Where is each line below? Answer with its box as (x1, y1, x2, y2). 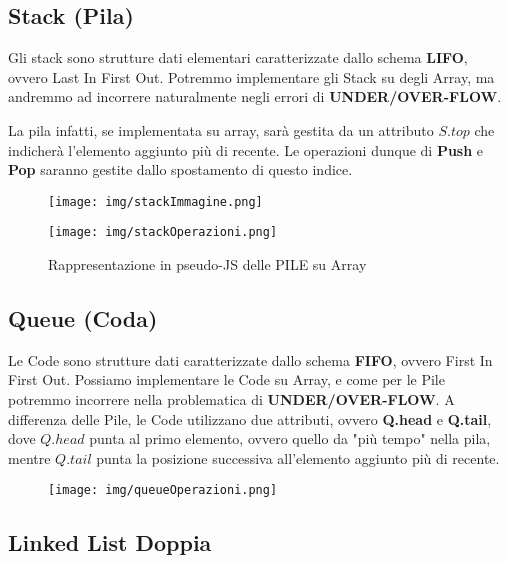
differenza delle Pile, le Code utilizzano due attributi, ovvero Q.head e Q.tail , (8, 408, 492, 429)
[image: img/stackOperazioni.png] (48, 225, 278, 240)
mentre (8, 447, 51, 468)
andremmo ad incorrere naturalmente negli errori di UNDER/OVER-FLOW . (8, 86, 502, 107)
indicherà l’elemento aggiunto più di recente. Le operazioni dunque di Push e (8, 139, 484, 160)
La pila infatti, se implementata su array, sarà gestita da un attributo (8, 119, 434, 140)
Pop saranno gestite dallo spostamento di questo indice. (8, 159, 353, 180)
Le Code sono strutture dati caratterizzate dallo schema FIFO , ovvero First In (8, 349, 493, 370)
